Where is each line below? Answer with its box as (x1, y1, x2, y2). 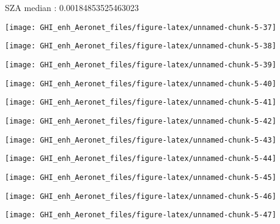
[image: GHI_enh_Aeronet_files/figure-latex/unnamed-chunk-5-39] (5, 60, 276, 69)
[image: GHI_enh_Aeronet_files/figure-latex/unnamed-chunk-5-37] (5, 23, 276, 32)
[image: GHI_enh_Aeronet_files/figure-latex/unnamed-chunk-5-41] (5, 98, 276, 107)
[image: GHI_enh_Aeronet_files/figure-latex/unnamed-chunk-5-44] (5, 154, 276, 163)
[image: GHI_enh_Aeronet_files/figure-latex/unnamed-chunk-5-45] (5, 173, 276, 182)
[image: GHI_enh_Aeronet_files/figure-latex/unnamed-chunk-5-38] (5, 42, 276, 51)
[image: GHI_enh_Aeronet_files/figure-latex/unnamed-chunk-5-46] (5, 192, 276, 201)
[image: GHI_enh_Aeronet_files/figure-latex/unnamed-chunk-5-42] (5, 116, 276, 125)
